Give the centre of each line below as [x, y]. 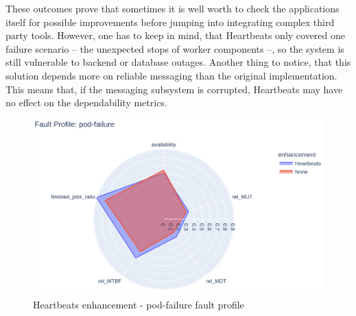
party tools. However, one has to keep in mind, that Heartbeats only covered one [176, 35]
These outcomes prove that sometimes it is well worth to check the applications [173, 8]
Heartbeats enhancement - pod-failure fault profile [139, 304]
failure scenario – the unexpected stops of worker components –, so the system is [175, 48]
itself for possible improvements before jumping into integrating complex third [170, 22]
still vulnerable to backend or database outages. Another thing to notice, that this [178, 62]
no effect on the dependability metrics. [86, 102]
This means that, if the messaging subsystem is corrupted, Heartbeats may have [174, 89]
